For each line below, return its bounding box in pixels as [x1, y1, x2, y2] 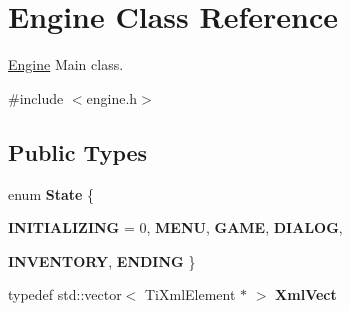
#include [8, 87, 64, 108]
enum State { [8, 183, 95, 204]
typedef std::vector [8, 284, 122, 305]
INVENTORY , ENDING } [8, 250, 196, 271]
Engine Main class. [8, 54, 124, 75]
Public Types [8, 136, 148, 167]
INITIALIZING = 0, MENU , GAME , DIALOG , [8, 217, 343, 238]
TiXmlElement [145, 284, 236, 305]
